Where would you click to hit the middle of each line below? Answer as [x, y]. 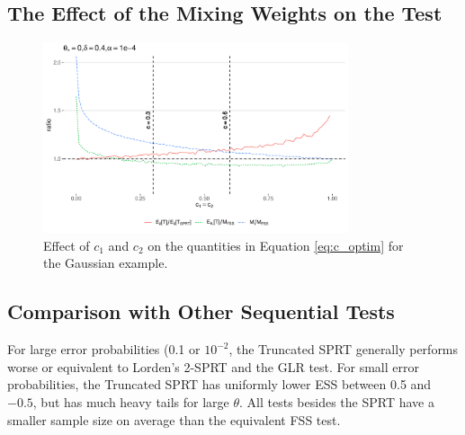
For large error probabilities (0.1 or [104, 349]
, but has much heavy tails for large [131, 401]
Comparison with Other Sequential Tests [201, 311]
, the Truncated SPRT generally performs [344, 349]
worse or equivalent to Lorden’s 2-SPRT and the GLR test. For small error [213, 366]
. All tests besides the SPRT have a [337, 401]
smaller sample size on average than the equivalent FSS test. [174, 419]
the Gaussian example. [106, 263]
